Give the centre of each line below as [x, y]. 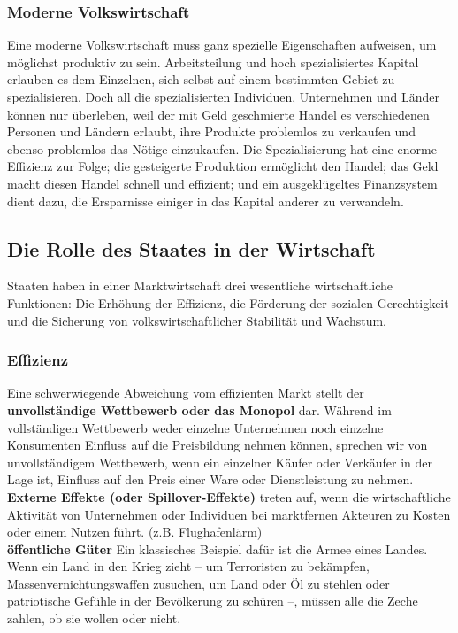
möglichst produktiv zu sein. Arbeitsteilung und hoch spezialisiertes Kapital [213, 62]
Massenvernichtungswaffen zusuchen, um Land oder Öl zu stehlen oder [198, 583]
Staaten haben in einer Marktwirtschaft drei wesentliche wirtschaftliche [200, 286]
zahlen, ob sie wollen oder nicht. [94, 618]
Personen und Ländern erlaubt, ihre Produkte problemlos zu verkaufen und [211, 131]
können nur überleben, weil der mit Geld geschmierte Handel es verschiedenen [218, 114]
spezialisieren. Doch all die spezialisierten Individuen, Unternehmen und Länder [223, 96]
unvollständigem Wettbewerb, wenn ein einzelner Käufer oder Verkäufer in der [220, 462]
